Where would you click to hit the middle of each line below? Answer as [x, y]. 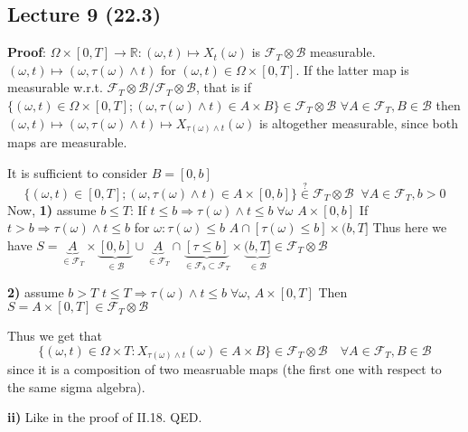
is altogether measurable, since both [358, 122]
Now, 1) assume [52, 209]
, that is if [224, 87]
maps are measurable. [67, 142]
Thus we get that [55, 336]
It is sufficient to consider [78, 172]
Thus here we [410, 227]
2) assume [36, 291]
